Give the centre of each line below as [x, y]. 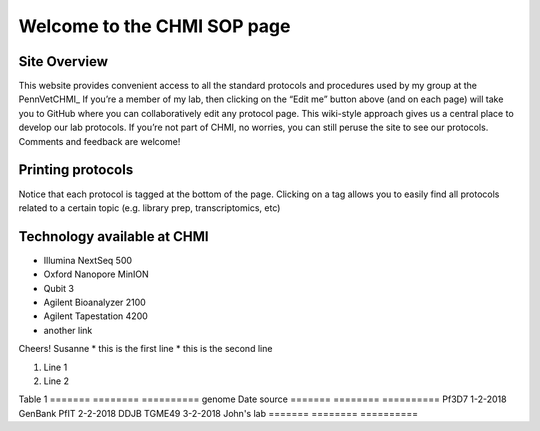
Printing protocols [76, 170]
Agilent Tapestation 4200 [96, 316]
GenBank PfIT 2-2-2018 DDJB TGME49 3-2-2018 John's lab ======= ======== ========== [218, 413]
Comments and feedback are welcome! [99, 141]
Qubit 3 [59, 288]
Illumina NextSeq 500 [88, 260]
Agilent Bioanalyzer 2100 [95, 302]
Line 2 [56, 381]
